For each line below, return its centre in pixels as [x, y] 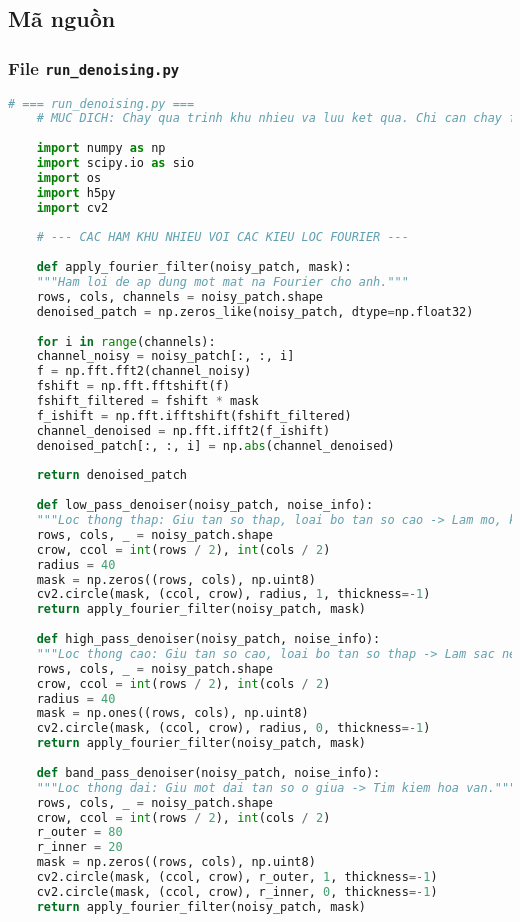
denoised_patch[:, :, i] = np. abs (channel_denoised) [215, 445]
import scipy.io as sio [115, 163]
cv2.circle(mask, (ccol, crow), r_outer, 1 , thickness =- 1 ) [237, 877]
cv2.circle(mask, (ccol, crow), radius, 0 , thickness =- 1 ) [233, 728]
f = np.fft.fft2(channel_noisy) [144, 371]
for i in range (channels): [126, 341]
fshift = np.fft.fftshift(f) [133, 386]
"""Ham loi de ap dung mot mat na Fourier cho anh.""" [222, 282]
